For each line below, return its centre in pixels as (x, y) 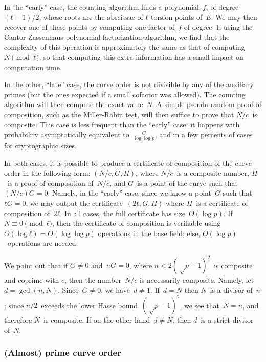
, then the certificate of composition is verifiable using (137, 223)
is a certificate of (222, 203)
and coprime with (32, 280)
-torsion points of (175, 17)
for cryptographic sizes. (40, 145)
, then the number (93, 280)
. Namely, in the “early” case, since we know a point (129, 193)
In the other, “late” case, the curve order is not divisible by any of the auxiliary (129, 84)
